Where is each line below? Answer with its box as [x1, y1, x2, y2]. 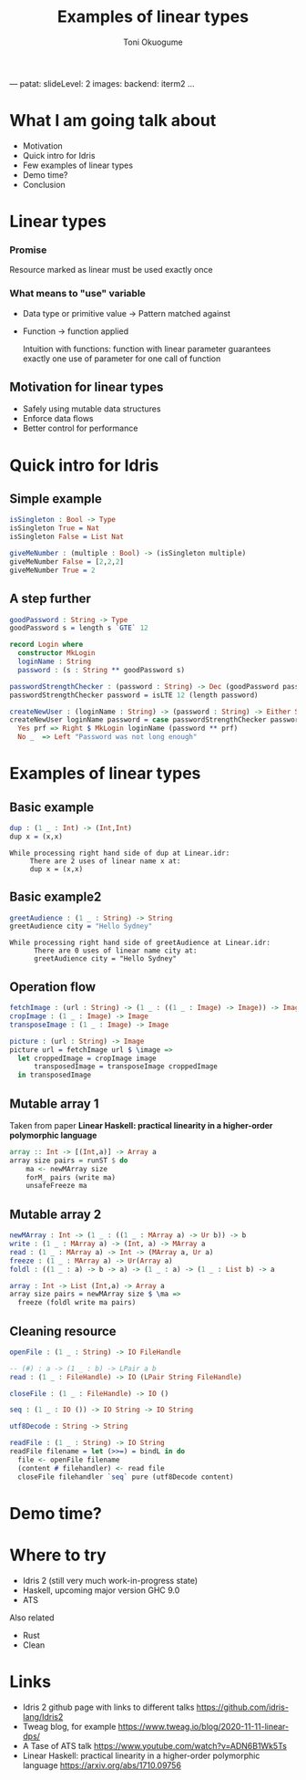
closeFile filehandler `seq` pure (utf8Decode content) [17, 1472, 234, 1482]
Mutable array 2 [9, 1206, 102, 1222]
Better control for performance [22, 422, 138, 434]
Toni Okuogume [122, 36, 184, 47]
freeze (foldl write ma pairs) [17, 1298, 137, 1307]
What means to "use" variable [9, 287, 146, 300]
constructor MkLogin [17, 649, 96, 658]
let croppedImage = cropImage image [17, 1054, 157, 1063]
